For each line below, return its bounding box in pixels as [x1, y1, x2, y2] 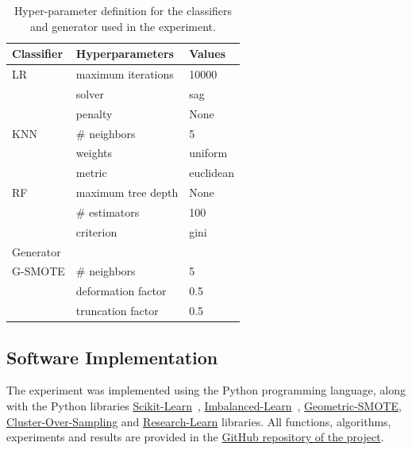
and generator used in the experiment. [30, 17, 216, 34]
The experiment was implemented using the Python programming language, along [6, 382, 406, 398]
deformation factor [75, 283, 167, 299]
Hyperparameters [75, 45, 174, 62]
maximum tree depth [75, 184, 179, 201]
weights [75, 144, 112, 161]
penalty [75, 105, 113, 121]
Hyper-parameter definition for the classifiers [13, 2, 233, 18]
